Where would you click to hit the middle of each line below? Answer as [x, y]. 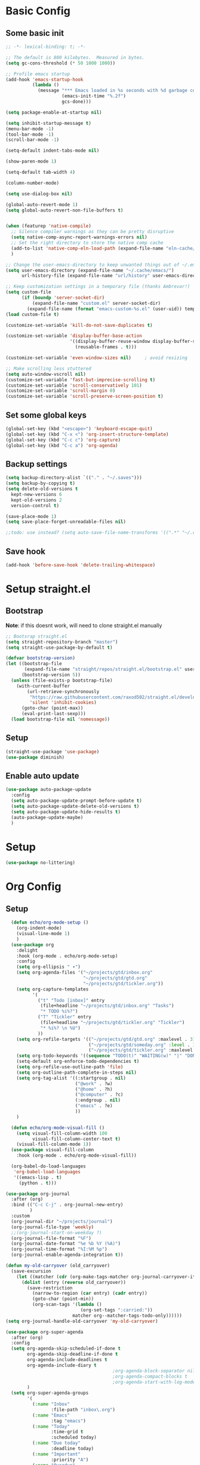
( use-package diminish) [35, 757]
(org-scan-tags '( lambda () [67, 1305]
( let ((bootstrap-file [34, 664]
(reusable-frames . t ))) [106, 347]
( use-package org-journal [38, 1194]
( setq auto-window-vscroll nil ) [46, 374]
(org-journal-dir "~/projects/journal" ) [62, 1221]
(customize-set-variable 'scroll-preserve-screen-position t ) [84, 396]
